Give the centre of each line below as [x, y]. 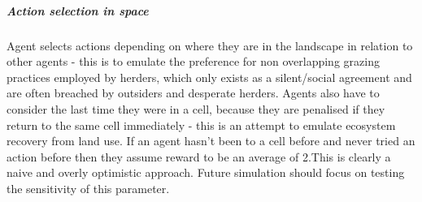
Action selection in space [78, 10]
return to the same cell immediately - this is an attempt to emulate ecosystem [201, 125]
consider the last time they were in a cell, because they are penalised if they [196, 108]
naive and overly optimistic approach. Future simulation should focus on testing [206, 172]
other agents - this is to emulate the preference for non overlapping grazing [193, 61]
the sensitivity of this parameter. [88, 188]
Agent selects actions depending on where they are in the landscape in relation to [210, 45]
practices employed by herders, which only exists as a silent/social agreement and [209, 77]
